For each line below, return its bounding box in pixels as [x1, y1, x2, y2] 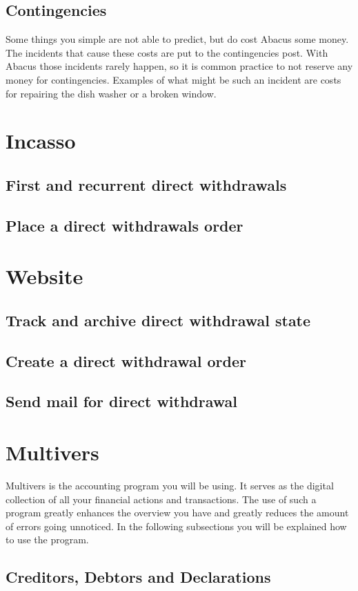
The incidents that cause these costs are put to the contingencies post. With [6, 45, 328, 59]
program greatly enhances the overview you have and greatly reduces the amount [6, 505, 349, 520]
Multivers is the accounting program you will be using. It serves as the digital [6, 478, 334, 492]
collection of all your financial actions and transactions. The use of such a [6, 491, 317, 506]
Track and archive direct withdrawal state [6, 309, 311, 330]
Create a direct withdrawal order [6, 350, 246, 371]
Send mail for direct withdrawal [6, 391, 238, 412]
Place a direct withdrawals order [6, 214, 243, 236]
